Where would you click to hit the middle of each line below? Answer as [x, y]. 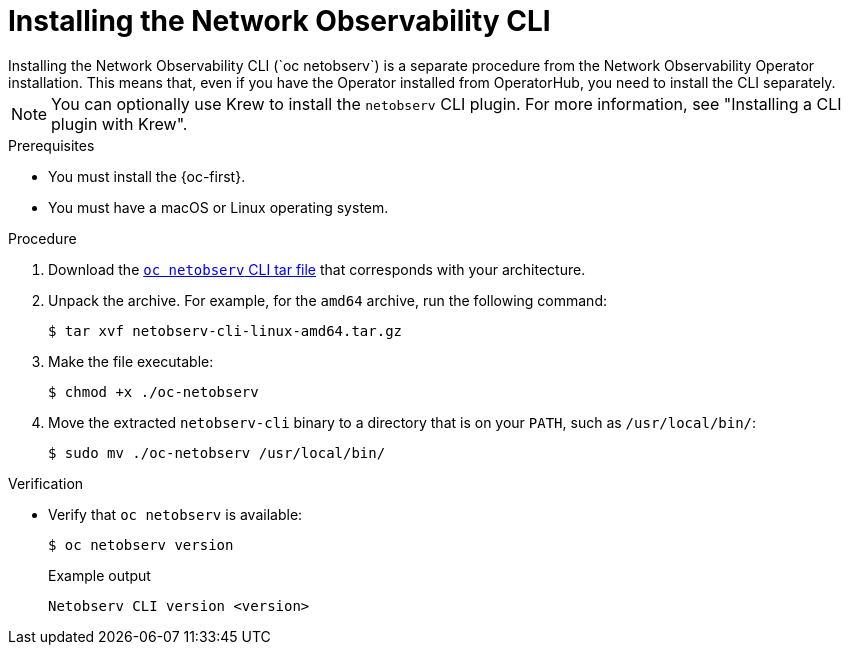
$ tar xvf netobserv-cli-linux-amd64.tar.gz [225, 330]
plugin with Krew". [119, 123]
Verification [46, 483]
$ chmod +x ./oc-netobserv [153, 391]
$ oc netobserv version [141, 544]
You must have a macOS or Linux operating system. [218, 207]
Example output [99, 575]
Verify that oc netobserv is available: [175, 514]
